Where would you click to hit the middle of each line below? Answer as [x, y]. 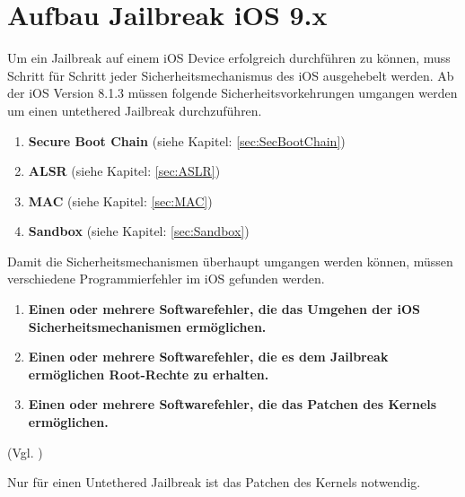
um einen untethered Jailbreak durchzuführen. [135, 110]
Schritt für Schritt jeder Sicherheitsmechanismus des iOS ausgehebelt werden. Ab [231, 75]
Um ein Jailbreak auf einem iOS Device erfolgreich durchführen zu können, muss [229, 58]
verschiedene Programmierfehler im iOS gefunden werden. [166, 279]
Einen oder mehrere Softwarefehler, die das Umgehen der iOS [224, 309]
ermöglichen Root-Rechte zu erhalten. [149, 374]
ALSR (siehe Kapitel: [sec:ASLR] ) [124, 171]
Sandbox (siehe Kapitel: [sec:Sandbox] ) [139, 231]
